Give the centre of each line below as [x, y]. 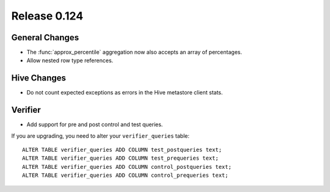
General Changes [45, 37]
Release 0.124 [47, 16]
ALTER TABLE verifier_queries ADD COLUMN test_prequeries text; [121, 158]
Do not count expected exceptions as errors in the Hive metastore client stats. [125, 93]
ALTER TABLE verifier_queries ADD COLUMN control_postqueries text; [127, 167]
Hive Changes [39, 78]
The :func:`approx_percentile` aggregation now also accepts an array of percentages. [134, 52]
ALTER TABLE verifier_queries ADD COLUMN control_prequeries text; [125, 176]
